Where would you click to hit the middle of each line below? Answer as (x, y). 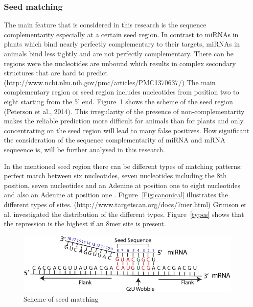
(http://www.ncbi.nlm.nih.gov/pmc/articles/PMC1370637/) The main (110, 82)
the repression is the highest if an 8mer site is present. (85, 224)
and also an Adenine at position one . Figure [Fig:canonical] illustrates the (116, 195)
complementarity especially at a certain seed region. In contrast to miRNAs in (121, 34)
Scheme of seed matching (61, 298)
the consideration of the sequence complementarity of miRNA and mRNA (115, 140)
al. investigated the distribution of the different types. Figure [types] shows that (124, 214)
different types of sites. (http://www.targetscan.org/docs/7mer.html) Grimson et (125, 204)
